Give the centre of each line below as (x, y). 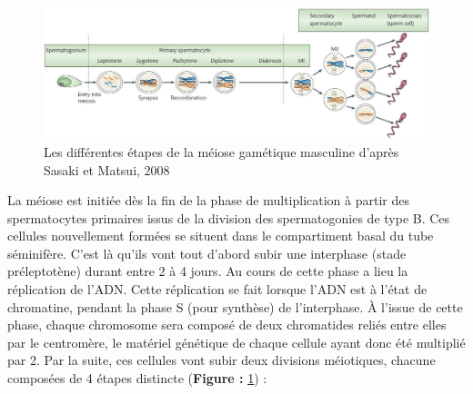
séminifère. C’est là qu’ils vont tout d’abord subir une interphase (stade (207, 253)
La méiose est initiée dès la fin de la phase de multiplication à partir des (209, 200)
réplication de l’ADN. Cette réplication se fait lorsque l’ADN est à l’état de (217, 289)
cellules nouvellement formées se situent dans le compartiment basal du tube (221, 236)
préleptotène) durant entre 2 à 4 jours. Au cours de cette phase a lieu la (208, 271)
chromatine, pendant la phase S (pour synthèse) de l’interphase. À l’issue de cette (235, 306)
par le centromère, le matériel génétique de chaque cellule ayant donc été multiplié (236, 342)
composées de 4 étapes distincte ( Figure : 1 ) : (137, 378)
